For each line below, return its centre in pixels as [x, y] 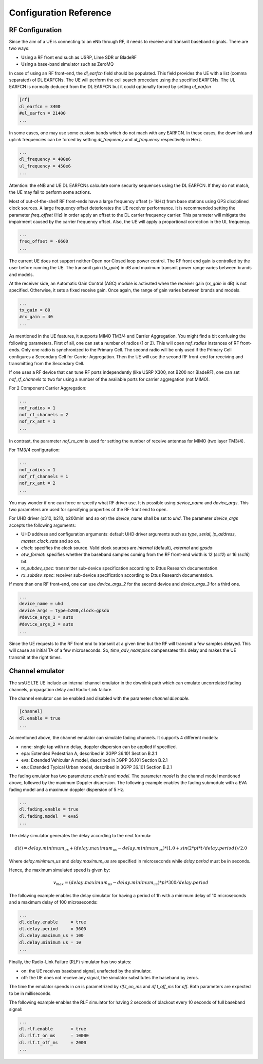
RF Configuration [35, 30]
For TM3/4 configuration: [34, 450]
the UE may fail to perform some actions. [50, 192]
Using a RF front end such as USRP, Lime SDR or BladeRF [79, 57]
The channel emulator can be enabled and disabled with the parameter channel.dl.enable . [99, 698]
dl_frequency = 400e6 [45, 159]
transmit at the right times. [35, 657]
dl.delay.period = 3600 [53, 929]
